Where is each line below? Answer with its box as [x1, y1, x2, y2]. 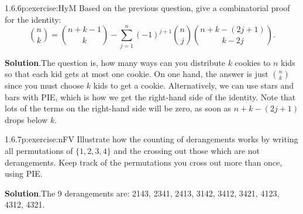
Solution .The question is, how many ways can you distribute [5, 56, 225, 68]
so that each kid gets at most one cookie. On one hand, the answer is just [5, 68, 268, 80]
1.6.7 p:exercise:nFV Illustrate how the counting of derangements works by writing [5, 133, 298, 145]
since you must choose [5, 79, 84, 92]
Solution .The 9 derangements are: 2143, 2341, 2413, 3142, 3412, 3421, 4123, [5, 187, 280, 199]
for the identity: [5, 13, 61, 25]
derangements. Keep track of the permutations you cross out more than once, [5, 156, 283, 168]
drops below [5, 113, 48, 125]
